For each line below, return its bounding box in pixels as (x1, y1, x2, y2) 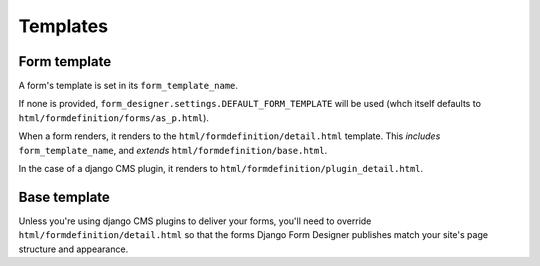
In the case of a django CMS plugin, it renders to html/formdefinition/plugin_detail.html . (18, 163, 424, 175)
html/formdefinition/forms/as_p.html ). (18, 111, 210, 124)
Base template (18, 188, 110, 205)
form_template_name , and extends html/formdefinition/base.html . (18, 144, 328, 156)
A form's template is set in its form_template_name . (18, 80, 239, 92)
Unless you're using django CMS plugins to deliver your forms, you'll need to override (18, 215, 372, 227)
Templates (18, 15, 109, 37)
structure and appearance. (18, 243, 129, 255)
